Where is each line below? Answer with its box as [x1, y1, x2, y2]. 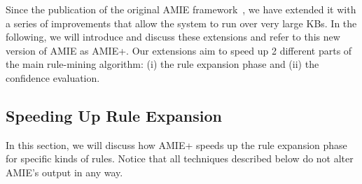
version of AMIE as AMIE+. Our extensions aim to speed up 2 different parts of [6, 43, 352, 57]
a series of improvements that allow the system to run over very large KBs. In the [6, 15, 357, 30]
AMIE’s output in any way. [6, 164, 123, 179]
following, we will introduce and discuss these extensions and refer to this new [6, 29, 340, 44]
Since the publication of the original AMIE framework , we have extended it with [6, 2, 356, 16]
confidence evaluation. [6, 70, 100, 85]
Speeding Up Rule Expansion [6, 104, 222, 126]
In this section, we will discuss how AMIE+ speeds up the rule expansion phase [6, 137, 347, 152]
